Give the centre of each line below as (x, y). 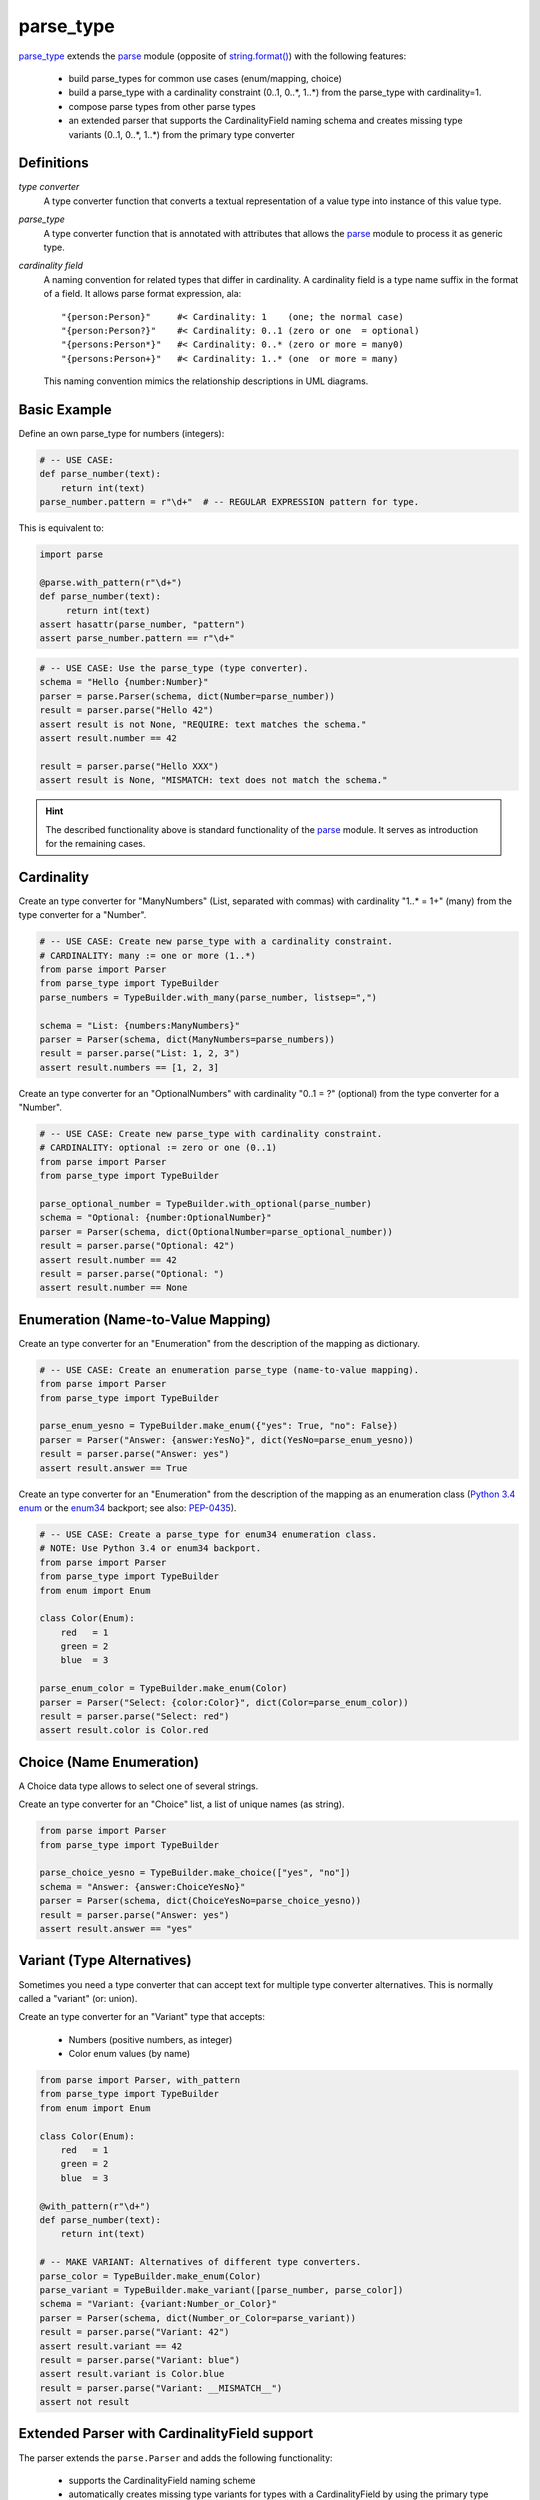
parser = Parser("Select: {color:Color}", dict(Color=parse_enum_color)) (224, 1702)
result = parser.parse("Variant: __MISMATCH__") (161, 2388)
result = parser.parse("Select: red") (134, 1716)
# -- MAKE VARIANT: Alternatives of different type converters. (200, 2262)
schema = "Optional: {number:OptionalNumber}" (155, 1218)
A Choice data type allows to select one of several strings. (138, 1786)
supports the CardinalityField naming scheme (162, 2480)
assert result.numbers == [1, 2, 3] (129, 1067)
